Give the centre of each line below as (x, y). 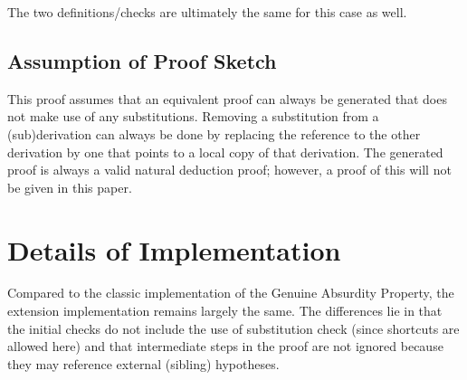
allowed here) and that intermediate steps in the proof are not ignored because (225, 346)
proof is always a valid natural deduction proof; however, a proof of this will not (229, 170)
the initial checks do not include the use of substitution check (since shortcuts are (233, 328)
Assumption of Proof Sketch (142, 60)
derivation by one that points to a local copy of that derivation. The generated (225, 152)
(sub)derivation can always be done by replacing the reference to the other (214, 133)
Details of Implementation (174, 249)
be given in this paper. (70, 187)
